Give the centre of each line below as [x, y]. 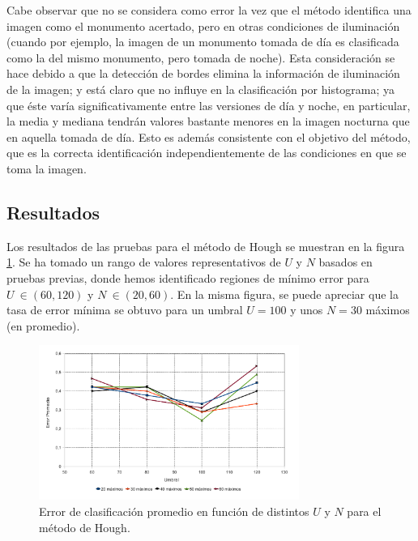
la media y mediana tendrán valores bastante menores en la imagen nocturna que [208, 121]
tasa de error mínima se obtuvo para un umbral [125, 310]
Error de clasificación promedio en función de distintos [174, 511]
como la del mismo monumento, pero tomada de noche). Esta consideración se [201, 57]
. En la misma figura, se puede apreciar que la [284, 294]
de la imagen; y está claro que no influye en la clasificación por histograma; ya [201, 89]
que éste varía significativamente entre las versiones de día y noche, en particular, [209, 105]
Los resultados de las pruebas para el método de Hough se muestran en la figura [206, 246]
